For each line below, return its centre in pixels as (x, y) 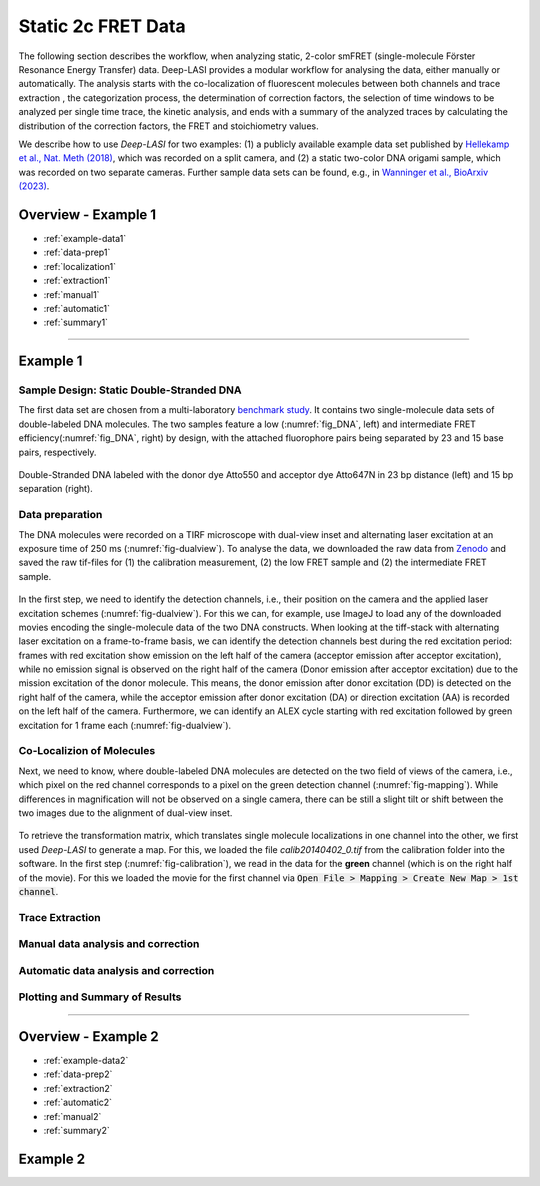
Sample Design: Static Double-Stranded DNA (130, 390)
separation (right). (56, 489)
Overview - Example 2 (88, 1036)
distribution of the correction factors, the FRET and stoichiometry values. (168, 126)
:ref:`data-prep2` (78, 1074)
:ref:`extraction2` (78, 1088)
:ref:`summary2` (76, 1131)
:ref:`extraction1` (77, 281)
